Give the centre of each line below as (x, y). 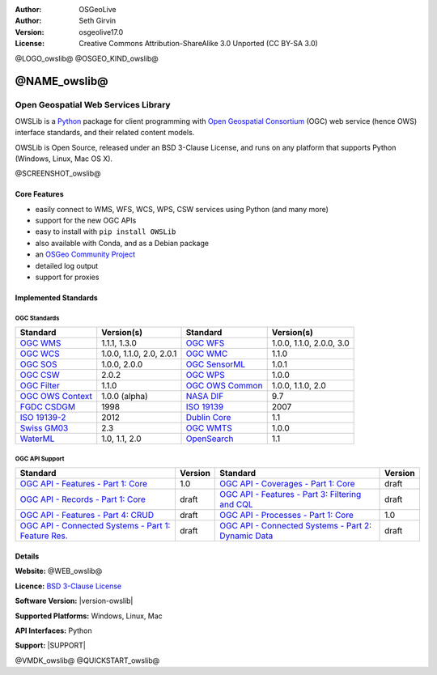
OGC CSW (40, 375)
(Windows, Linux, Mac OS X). (64, 159)
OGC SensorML (216, 364)
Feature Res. (44, 536)
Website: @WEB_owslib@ (59, 571)
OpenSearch (210, 439)
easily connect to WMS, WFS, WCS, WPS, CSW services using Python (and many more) (182, 209)
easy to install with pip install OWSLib (106, 231)
